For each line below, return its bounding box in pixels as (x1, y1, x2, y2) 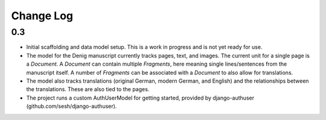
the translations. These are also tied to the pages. (26, 86, 150, 93)
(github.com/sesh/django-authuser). (26, 103, 117, 110)
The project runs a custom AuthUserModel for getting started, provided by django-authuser (26, 94, 255, 101)
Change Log (11, 9, 74, 22)
